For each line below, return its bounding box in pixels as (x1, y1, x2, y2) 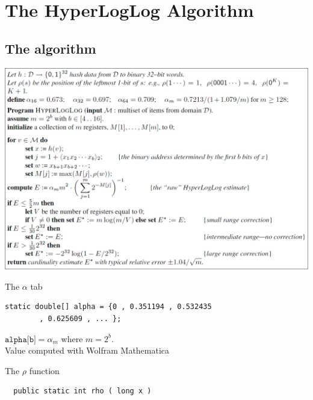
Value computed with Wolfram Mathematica (5, 344, 170, 357)
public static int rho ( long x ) (13, 387, 152, 396)
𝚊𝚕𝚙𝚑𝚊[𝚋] (5, 335, 36, 344)
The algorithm (5, 39, 96, 57)
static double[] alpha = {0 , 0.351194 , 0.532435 (5, 302, 212, 311)
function (29, 364, 60, 377)
